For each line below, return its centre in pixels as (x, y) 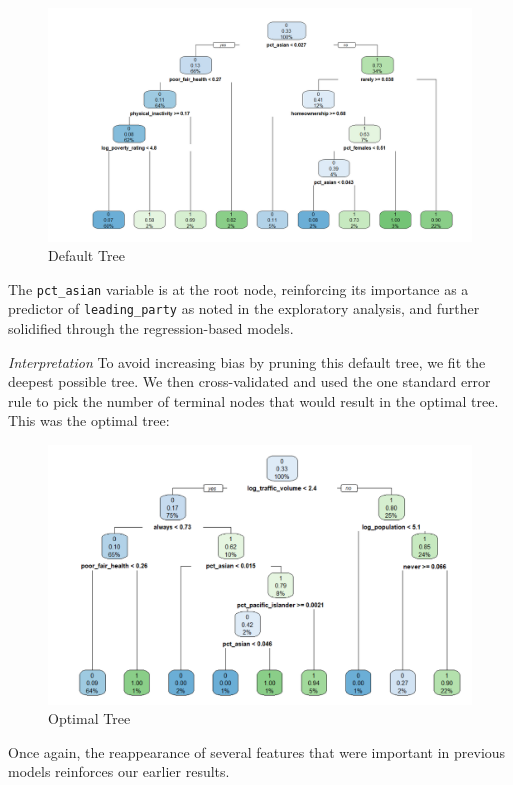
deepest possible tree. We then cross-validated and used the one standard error (249, 381)
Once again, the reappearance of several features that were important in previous (257, 751)
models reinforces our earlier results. (119, 771)
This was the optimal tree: (89, 420)
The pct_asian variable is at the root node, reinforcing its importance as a (238, 288)
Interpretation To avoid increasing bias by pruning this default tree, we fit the (247, 361)
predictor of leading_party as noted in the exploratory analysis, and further (244, 308)
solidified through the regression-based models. (151, 328)
